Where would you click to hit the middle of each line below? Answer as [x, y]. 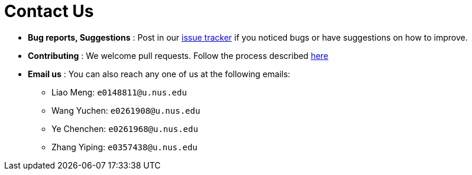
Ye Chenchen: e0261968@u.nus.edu [125, 128]
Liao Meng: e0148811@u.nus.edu [119, 92]
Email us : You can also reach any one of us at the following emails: [159, 74]
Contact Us [49, 11]
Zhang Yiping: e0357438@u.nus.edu [125, 147]
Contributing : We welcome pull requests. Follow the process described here [178, 55]
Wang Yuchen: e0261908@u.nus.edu [126, 110]
